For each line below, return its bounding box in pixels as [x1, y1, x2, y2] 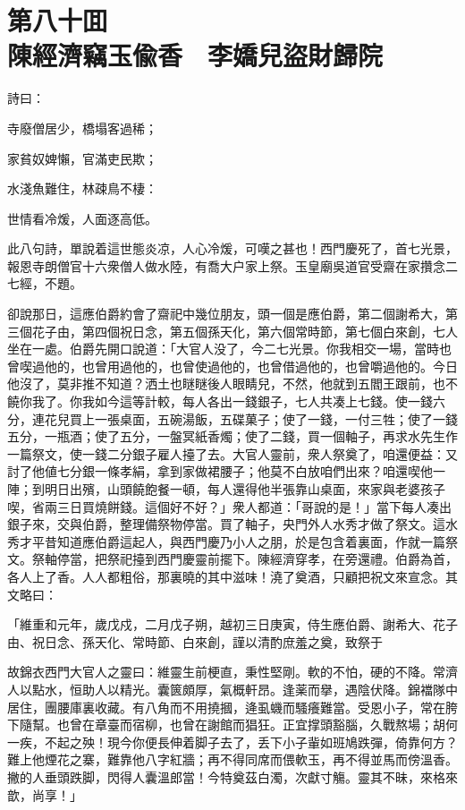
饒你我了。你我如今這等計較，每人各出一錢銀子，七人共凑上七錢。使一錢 [7, 392, 433, 411]
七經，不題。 [7, 274, 82, 293]
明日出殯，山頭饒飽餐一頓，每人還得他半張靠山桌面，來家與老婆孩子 [44, 480, 445, 498]
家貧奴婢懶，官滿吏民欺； [7, 149, 157, 167]
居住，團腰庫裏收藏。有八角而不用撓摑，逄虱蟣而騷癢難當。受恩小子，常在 [7, 697, 445, 716]
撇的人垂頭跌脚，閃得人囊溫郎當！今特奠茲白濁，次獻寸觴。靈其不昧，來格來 [7, 767, 458, 786]
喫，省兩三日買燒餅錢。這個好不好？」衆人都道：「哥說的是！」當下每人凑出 [7, 497, 452, 516]
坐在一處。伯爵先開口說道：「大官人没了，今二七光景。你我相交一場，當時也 [7, 339, 452, 358]
